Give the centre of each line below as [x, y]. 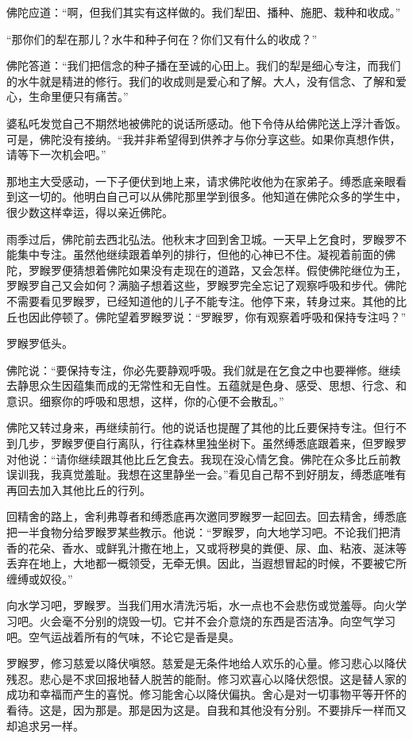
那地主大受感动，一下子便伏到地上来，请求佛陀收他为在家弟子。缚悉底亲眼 [201, 181]
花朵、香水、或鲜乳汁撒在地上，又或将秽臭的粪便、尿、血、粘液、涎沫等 [217, 547]
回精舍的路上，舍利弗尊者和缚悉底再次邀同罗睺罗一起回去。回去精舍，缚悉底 [206, 516]
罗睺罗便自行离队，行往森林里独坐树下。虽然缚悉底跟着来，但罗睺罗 [228, 443]
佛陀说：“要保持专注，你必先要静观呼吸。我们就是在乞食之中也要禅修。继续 [204, 369]
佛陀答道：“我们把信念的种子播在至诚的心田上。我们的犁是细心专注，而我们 [204, 65]
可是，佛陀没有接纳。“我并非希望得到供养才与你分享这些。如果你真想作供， [204, 139]
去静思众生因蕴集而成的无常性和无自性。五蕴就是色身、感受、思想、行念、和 [206, 385]
